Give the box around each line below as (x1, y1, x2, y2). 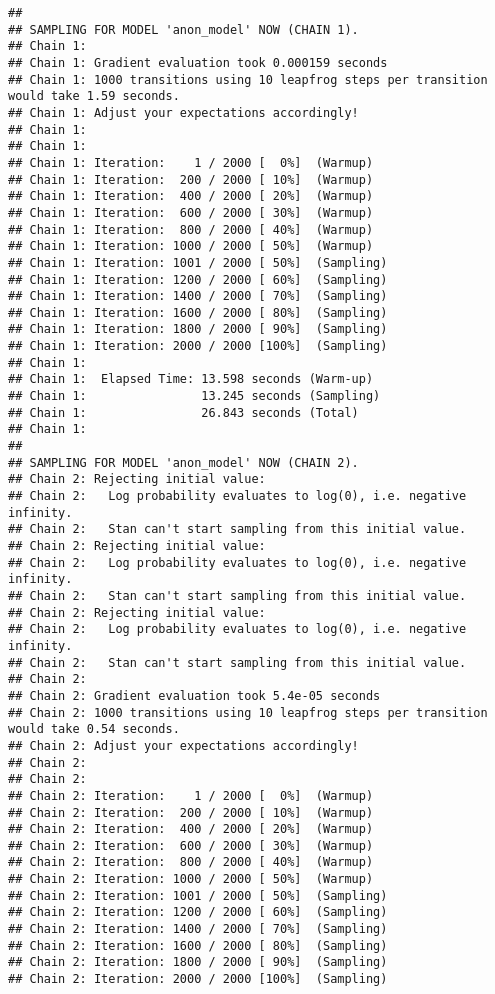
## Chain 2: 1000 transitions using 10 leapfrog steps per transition (8, 705, 488, 720)
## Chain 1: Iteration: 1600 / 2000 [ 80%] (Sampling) (8, 305, 388, 320)
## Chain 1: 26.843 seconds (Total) (8, 405, 359, 420)
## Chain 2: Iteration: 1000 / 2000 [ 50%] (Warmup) (8, 872, 374, 887)
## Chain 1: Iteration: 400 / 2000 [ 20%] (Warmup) (8, 189, 374, 204)
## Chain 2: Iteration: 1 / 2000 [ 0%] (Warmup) (8, 788, 374, 803)
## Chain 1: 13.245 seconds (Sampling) (8, 389, 381, 404)
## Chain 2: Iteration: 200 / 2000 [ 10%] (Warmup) (8, 805, 374, 820)
